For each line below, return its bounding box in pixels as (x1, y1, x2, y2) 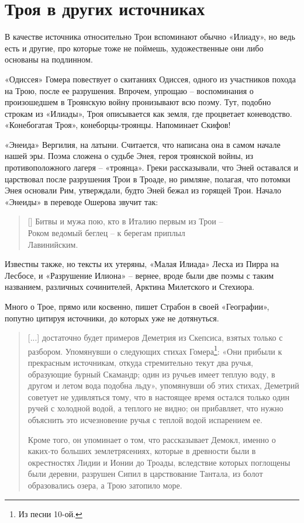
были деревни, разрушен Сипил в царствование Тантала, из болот (27, 467, 263, 480)
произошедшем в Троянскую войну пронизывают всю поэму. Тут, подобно (5, 96, 271, 108)
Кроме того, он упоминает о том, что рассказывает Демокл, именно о (27, 433, 276, 445)
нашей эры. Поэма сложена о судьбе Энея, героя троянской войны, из (5, 150, 254, 162)
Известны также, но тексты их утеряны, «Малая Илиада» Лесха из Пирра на (5, 258, 279, 270)
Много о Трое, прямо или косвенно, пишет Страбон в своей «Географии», (5, 300, 270, 312)
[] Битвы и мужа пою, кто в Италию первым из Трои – (27, 215, 223, 227)
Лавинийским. (27, 238, 78, 250)
